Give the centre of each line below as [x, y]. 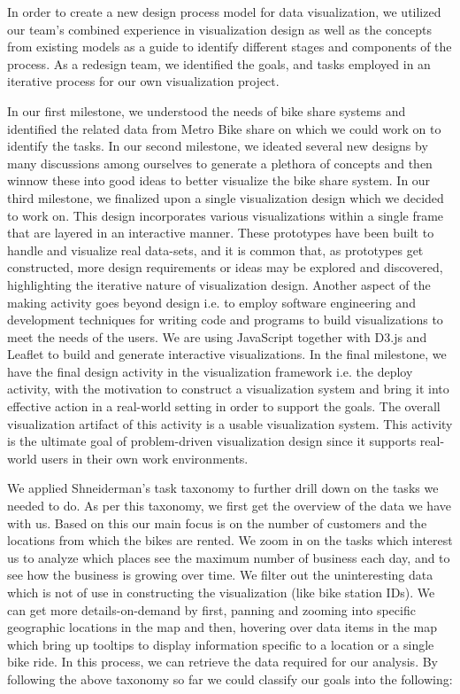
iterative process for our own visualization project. [143, 81]
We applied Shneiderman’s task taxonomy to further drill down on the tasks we [223, 488]
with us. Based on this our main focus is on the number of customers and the [217, 522]
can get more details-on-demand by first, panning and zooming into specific [211, 609]
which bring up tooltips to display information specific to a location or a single [221, 644]
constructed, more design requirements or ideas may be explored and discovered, [225, 267]
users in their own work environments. [145, 458]
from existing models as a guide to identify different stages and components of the [230, 47]
